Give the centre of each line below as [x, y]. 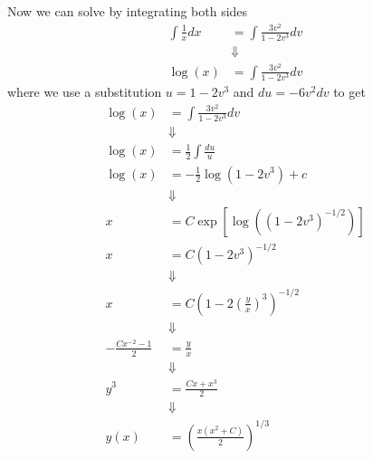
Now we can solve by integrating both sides [128, 11]
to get [349, 92]
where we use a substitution [85, 92]
